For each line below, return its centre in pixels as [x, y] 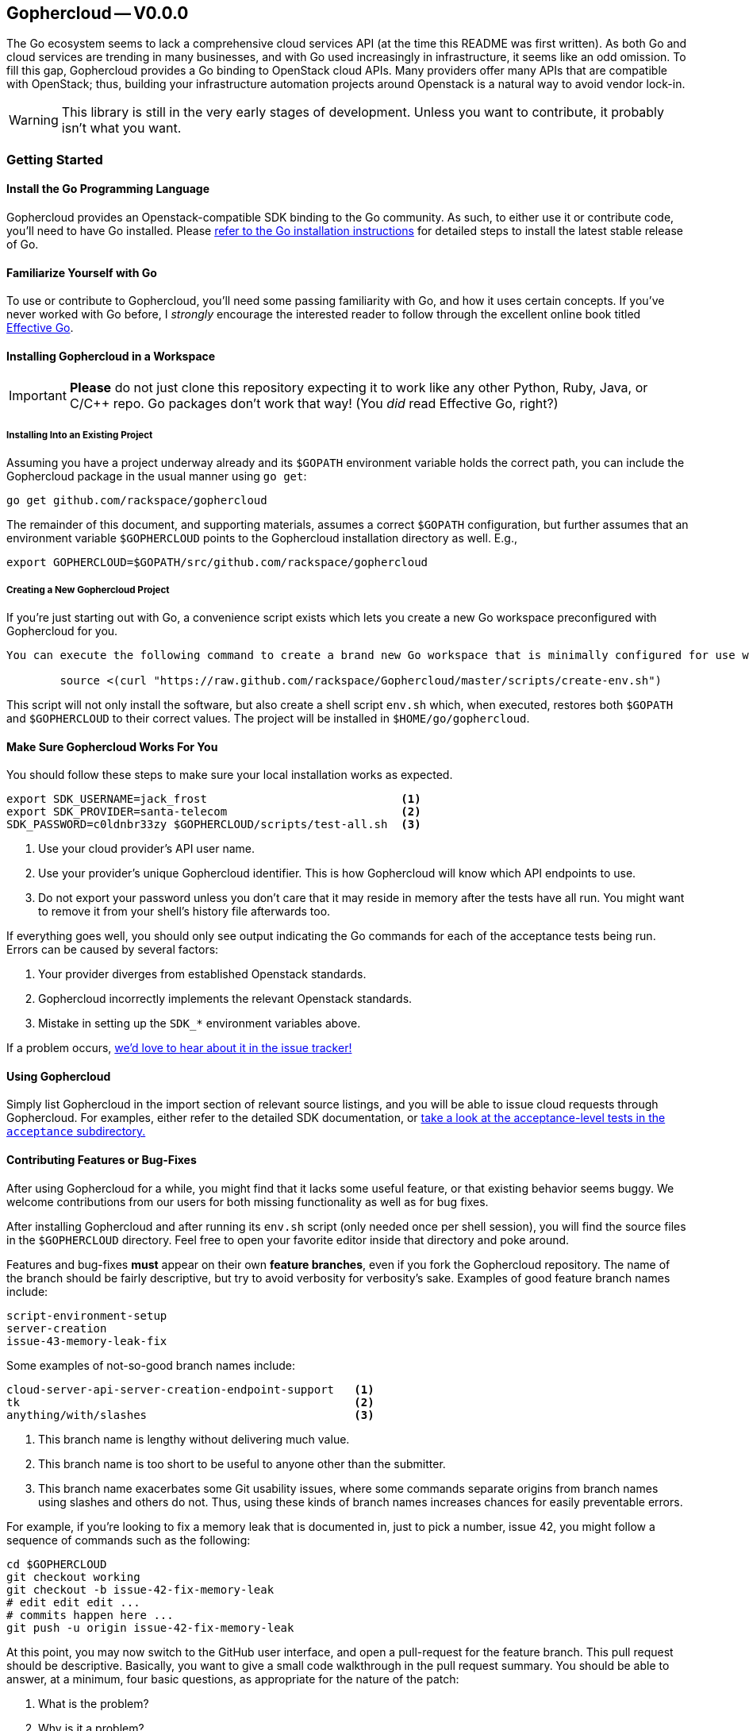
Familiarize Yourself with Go [82, 272]
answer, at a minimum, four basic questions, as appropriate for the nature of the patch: [233, 1679]
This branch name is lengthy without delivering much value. [194, 1439]
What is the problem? [94, 1703]
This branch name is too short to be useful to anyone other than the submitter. [242, 1463]
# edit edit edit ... [73, 1602]
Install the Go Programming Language [108, 189]
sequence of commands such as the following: [129, 1540]
